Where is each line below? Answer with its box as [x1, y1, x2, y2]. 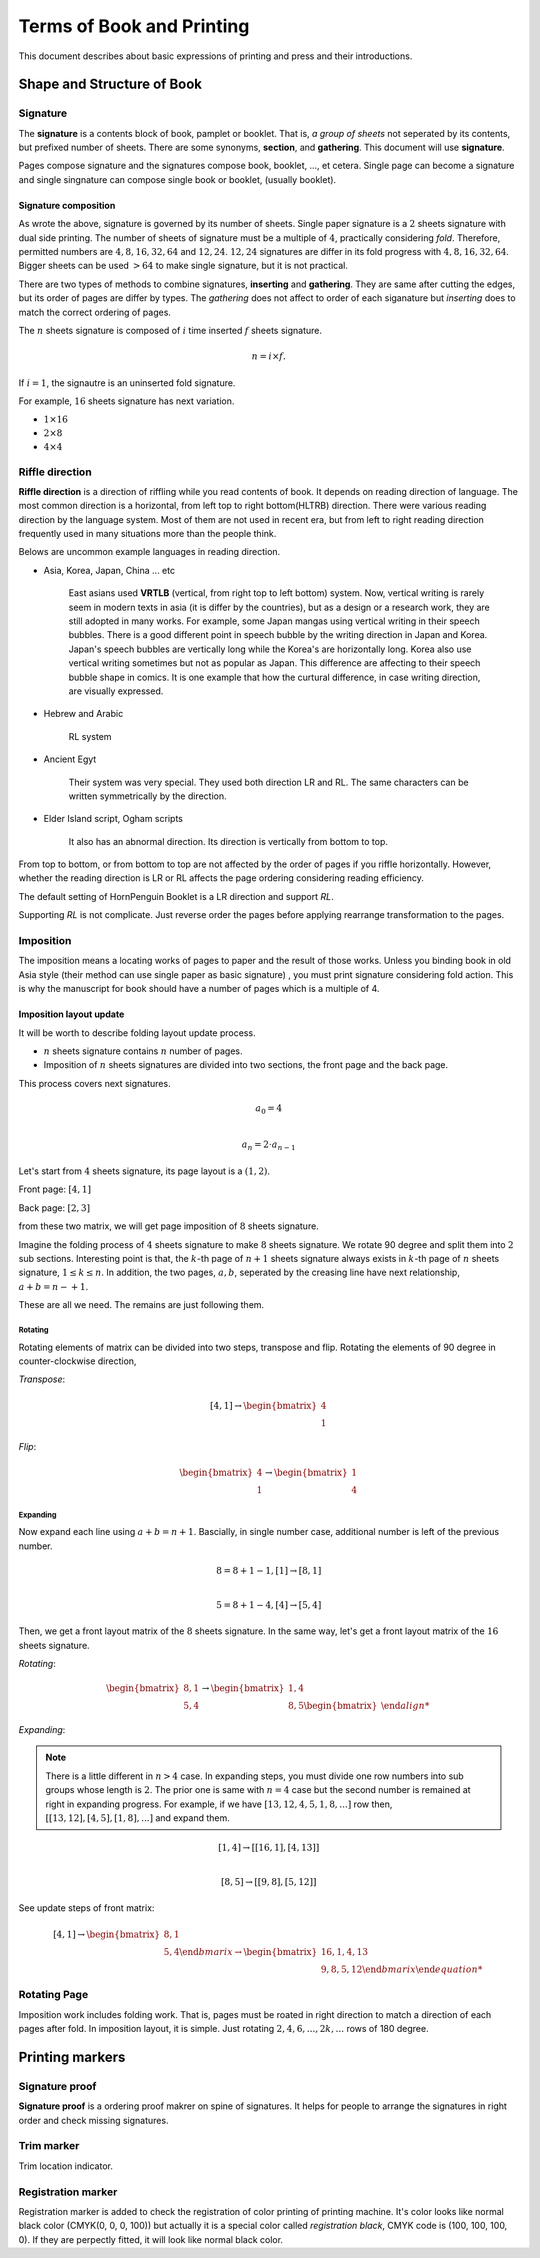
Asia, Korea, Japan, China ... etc [43, 564, 175, 576]
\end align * [380, 1700, 430, 1712]
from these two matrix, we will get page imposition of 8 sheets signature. [18, 1220, 319, 1232]
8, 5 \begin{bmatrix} [288, 1700, 378, 1712]
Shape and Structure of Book [18, 76, 202, 93]
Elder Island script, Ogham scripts [43, 813, 184, 825]
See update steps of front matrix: [18, 1902, 155, 1914]
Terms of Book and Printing [18, 15, 250, 37]
